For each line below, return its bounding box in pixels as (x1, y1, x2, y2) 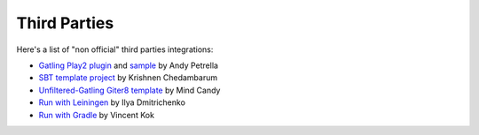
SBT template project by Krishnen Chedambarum (38, 72, 218, 83)
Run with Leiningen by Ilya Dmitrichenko (38, 97, 186, 108)
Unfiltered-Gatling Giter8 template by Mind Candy (38, 85, 221, 95)
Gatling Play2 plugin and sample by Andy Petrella (38, 60, 219, 71)
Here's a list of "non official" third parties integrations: (16, 44, 214, 55)
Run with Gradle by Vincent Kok (38, 109, 155, 120)
